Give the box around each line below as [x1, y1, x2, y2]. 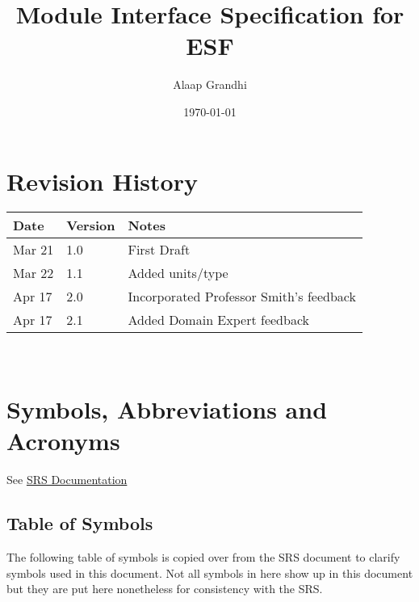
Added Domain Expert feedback [128, 310, 309, 330]
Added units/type [128, 263, 228, 283]
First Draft [128, 240, 191, 259]
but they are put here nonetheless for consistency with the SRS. [6, 580, 323, 597]
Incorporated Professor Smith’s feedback [128, 287, 356, 306]
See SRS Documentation [6, 471, 128, 488]
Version [66, 216, 115, 235]
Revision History [6, 164, 198, 197]
